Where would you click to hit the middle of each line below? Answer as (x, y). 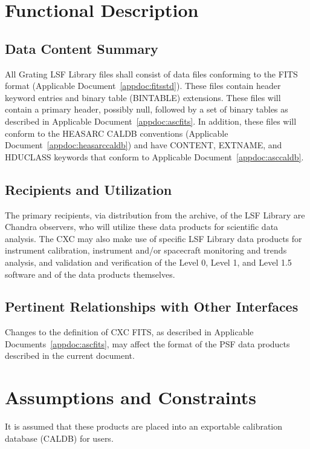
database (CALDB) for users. (59, 438)
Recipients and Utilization (89, 189)
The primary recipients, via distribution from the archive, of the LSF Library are (155, 215)
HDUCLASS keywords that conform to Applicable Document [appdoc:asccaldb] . (154, 156)
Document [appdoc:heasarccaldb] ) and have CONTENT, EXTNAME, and (144, 145)
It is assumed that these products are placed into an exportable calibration (144, 426)
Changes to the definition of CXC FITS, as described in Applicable (129, 332)
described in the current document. (70, 356)
